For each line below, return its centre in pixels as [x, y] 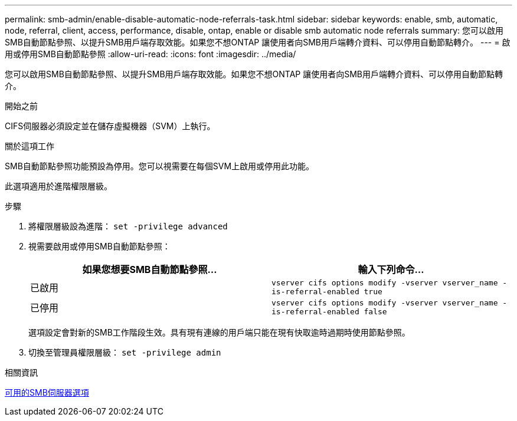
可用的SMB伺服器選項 [47, 392]
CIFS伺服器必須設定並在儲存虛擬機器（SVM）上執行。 [110, 126]
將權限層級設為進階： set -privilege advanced [128, 226]
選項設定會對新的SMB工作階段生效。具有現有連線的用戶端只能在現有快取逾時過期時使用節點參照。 [219, 332]
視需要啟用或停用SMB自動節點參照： [99, 246]
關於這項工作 [30, 146]
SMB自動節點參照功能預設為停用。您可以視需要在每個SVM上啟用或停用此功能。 [160, 166]
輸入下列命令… [391, 269]
